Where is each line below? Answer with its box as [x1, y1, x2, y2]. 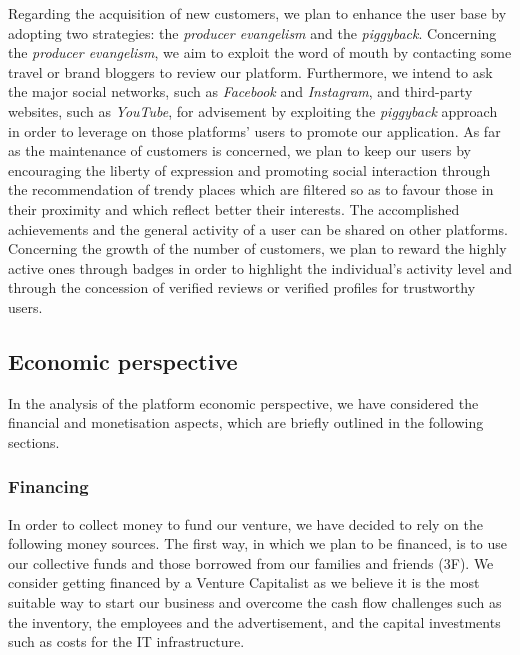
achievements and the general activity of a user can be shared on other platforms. [8, 218, 508, 239]
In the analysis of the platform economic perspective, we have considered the [8, 392, 479, 413]
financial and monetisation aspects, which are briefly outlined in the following [8, 412, 484, 433]
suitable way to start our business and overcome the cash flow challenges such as [8, 592, 502, 613]
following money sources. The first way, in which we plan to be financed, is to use [8, 533, 507, 554]
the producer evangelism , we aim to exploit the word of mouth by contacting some [8, 42, 512, 63]
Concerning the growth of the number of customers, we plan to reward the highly [8, 238, 507, 259]
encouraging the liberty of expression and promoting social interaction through [8, 159, 491, 180]
